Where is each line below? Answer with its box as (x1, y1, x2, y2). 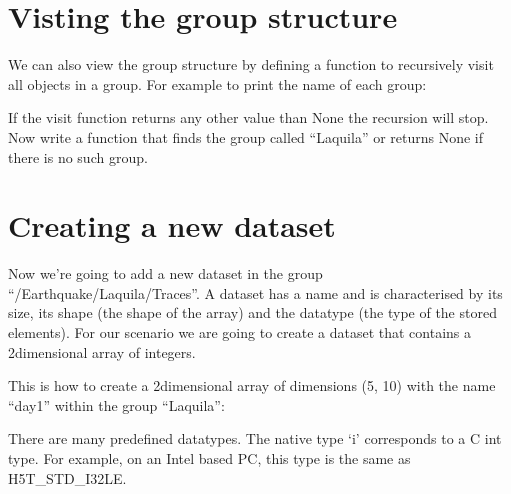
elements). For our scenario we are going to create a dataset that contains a (8, 322, 472, 342)
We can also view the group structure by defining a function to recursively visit (8, 54, 494, 75)
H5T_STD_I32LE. (8, 467, 127, 488)
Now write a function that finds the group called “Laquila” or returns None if (8, 126, 484, 147)
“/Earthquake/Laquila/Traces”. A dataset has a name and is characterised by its (8, 282, 503, 303)
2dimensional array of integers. (8, 341, 196, 362)
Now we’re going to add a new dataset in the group (8, 263, 323, 284)
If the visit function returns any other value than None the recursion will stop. (8, 107, 489, 128)
